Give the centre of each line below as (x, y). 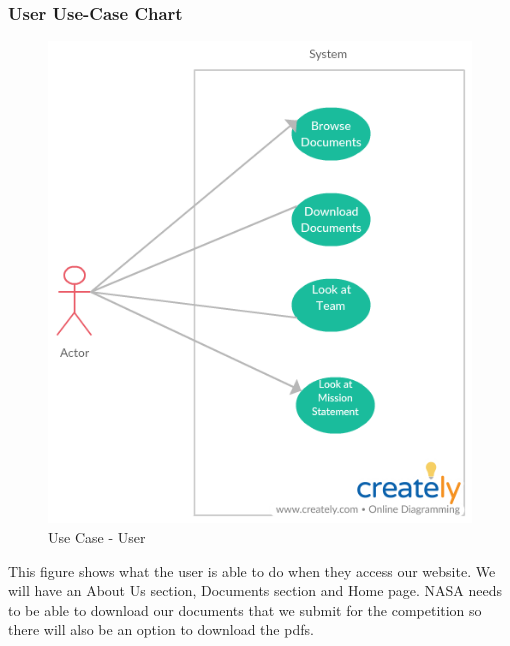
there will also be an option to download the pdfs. (161, 629)
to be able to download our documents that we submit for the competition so (245, 609)
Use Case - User (97, 537)
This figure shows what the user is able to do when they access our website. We (252, 570)
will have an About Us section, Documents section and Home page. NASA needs (255, 590)
